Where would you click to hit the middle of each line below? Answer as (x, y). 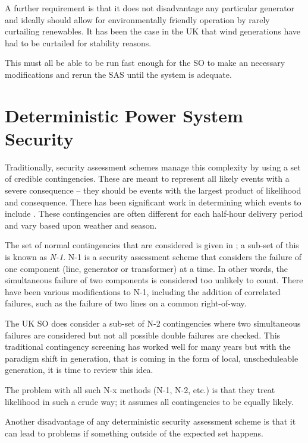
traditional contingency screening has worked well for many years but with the (148, 347)
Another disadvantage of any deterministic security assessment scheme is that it (150, 421)
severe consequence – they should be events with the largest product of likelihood (153, 190)
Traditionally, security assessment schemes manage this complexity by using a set (153, 167)
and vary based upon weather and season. (81, 225)
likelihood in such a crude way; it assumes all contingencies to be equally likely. (149, 401)
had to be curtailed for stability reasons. (78, 42)
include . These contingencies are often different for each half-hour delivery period (154, 213)
